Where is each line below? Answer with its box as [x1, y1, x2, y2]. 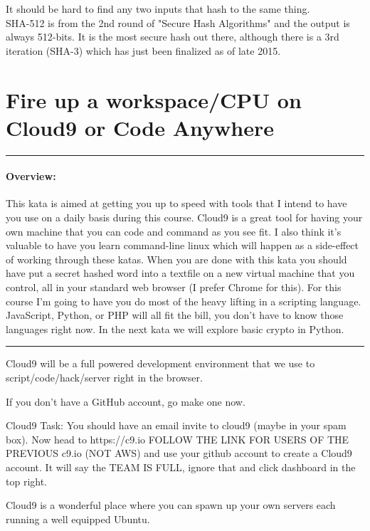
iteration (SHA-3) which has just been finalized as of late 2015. [6, 43, 281, 58]
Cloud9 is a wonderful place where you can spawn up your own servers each [6, 498, 336, 512]
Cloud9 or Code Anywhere [6, 112, 274, 142]
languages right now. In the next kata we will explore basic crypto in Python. [6, 321, 344, 336]
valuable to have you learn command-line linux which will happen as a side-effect [6, 238, 359, 253]
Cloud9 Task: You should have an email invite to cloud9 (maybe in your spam [6, 418, 347, 433]
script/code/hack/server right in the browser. [6, 370, 203, 385]
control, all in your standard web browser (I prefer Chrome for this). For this [6, 280, 342, 295]
